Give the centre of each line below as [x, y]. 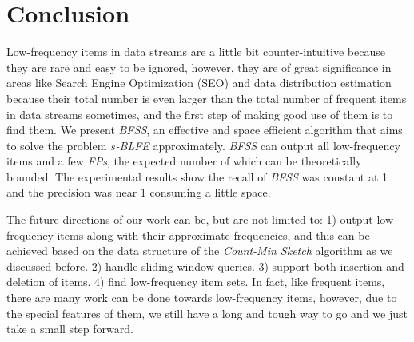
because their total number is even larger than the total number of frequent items [207, 98]
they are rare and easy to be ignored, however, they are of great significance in [199, 67]
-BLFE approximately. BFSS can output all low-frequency [258, 145]
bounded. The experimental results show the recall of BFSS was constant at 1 [197, 176]
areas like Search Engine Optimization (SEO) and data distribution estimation [199, 83]
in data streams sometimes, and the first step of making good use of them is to [200, 114]
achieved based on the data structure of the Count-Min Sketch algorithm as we [200, 251]
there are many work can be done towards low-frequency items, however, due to [202, 298]
